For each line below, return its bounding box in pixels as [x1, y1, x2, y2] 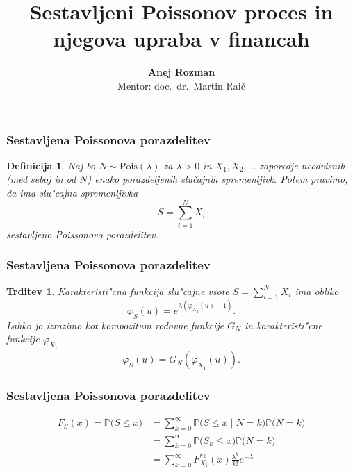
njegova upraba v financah [53, 24, 310, 53]
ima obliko [295, 283, 339, 298]
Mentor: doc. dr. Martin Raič [117, 78, 245, 92]
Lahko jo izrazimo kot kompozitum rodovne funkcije [6, 317, 224, 332]
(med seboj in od [6, 172, 76, 186]
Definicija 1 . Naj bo [6, 158, 96, 172]
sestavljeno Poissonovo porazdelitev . [6, 226, 158, 241]
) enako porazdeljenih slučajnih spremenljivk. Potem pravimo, [87, 172, 348, 186]
